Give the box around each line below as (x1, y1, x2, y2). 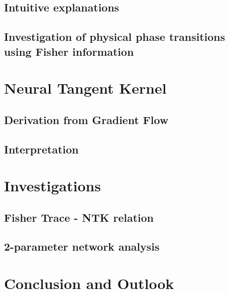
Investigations (4, 175, 101, 196)
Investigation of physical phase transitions (4, 29, 226, 44)
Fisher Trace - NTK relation (4, 209, 154, 225)
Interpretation (4, 141, 79, 156)
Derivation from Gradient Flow (4, 112, 169, 127)
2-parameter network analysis (4, 239, 160, 254)
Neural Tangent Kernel (4, 78, 167, 98)
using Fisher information (4, 43, 134, 59)
